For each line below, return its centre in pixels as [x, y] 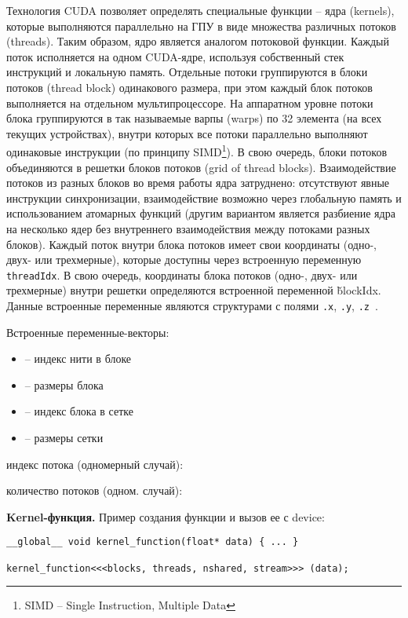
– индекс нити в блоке [78, 358]
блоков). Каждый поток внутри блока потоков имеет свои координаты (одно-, [191, 244]
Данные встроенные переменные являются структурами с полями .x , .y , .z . [192, 305]
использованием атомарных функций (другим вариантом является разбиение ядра [201, 213]
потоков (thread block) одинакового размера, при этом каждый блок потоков [189, 87]
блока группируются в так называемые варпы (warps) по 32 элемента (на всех [194, 118]
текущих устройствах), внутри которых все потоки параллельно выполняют [187, 133]
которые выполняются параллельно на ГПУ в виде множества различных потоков [201, 26]
